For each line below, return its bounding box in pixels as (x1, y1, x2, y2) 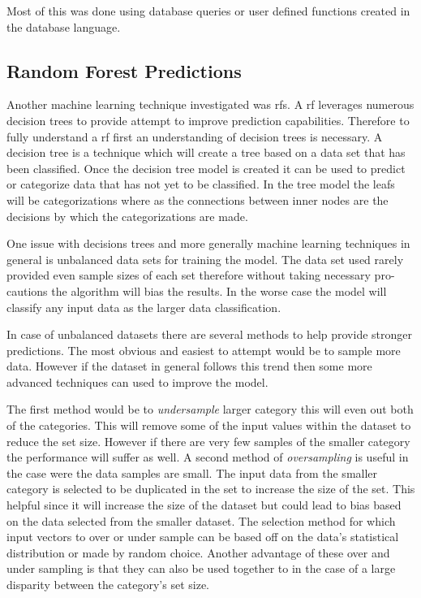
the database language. (6, 18, 121, 35)
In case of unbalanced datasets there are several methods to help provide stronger (6, 326, 412, 343)
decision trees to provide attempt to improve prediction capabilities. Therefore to (6, 111, 410, 128)
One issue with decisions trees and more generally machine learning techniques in (6, 235, 410, 252)
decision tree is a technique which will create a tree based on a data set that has (6, 144, 406, 161)
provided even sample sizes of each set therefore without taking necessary (6, 266, 371, 284)
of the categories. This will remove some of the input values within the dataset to (6, 417, 411, 434)
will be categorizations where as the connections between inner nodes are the (6, 191, 389, 208)
